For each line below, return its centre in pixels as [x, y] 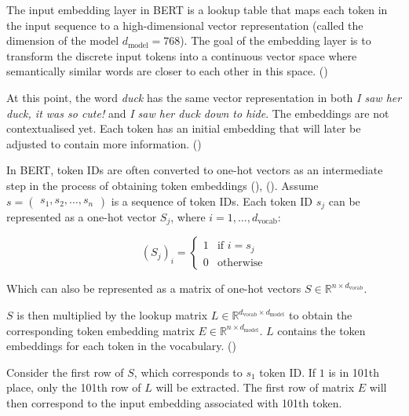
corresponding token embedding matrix [100, 330]
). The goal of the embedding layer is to [276, 40]
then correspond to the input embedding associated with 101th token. [174, 403]
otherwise [240, 263]
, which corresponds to [188, 372]
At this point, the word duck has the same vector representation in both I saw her [204, 97]
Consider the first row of [65, 372]
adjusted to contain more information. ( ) [104, 143]
